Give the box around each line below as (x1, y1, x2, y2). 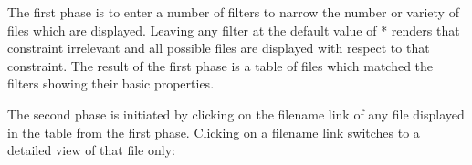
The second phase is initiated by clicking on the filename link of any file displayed (7, 104, 465, 123)
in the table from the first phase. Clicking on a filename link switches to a (7, 122, 420, 141)
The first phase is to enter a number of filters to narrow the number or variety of (7, 3, 459, 21)
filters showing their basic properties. (7, 74, 215, 93)
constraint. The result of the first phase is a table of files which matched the (7, 56, 434, 75)
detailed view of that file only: (7, 140, 175, 160)
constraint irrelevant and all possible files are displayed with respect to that (7, 38, 430, 57)
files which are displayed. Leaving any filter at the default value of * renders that (7, 20, 460, 39)
